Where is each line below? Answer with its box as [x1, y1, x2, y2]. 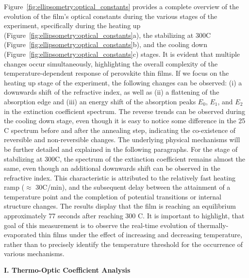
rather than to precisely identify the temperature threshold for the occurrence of [4, 239, 243, 249]
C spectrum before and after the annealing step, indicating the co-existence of [4, 125, 236, 135]
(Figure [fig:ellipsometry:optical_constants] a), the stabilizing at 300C [4, 30, 211, 40]
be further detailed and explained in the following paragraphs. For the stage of [4, 144, 238, 154]
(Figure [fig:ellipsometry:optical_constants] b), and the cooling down [4, 39, 208, 49]
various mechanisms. [4, 248, 65, 259]
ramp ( [4, 182, 25, 192]
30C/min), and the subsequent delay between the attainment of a [35, 182, 231, 192]
